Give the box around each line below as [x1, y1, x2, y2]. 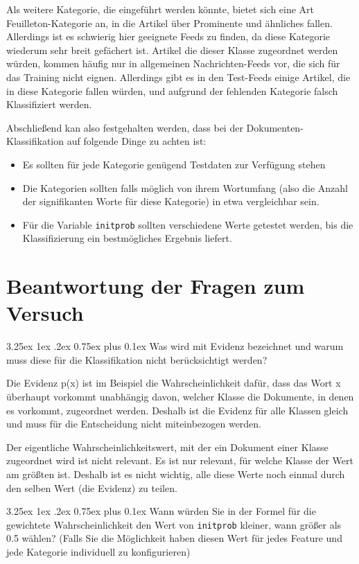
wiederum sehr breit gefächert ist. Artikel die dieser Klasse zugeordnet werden [6, 42, 338, 57]
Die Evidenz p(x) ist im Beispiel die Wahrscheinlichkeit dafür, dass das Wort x [6, 376, 341, 390]
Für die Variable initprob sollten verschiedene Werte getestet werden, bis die [22, 217, 353, 231]
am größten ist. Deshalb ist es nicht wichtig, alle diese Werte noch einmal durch [6, 467, 345, 482]
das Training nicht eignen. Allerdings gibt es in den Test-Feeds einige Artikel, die [6, 69, 351, 84]
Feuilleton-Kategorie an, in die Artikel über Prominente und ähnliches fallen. [6, 15, 333, 30]
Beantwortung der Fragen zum [6, 272, 305, 300]
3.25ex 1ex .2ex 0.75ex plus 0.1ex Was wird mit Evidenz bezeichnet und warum [6, 339, 344, 353]
